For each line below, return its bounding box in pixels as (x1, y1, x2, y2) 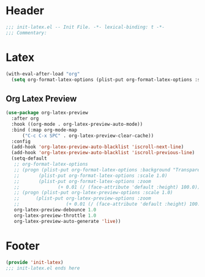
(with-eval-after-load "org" (6, 71, 80, 77)
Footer (6, 239, 40, 252)
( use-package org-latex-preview (6, 110, 88, 116)
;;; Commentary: (6, 29, 47, 36)
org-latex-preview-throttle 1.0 (13, 213, 97, 219)
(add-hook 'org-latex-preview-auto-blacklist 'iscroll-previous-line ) (11, 150, 195, 156)
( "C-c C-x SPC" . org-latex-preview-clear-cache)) (21, 133, 154, 139)
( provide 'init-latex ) (6, 259, 64, 265)
